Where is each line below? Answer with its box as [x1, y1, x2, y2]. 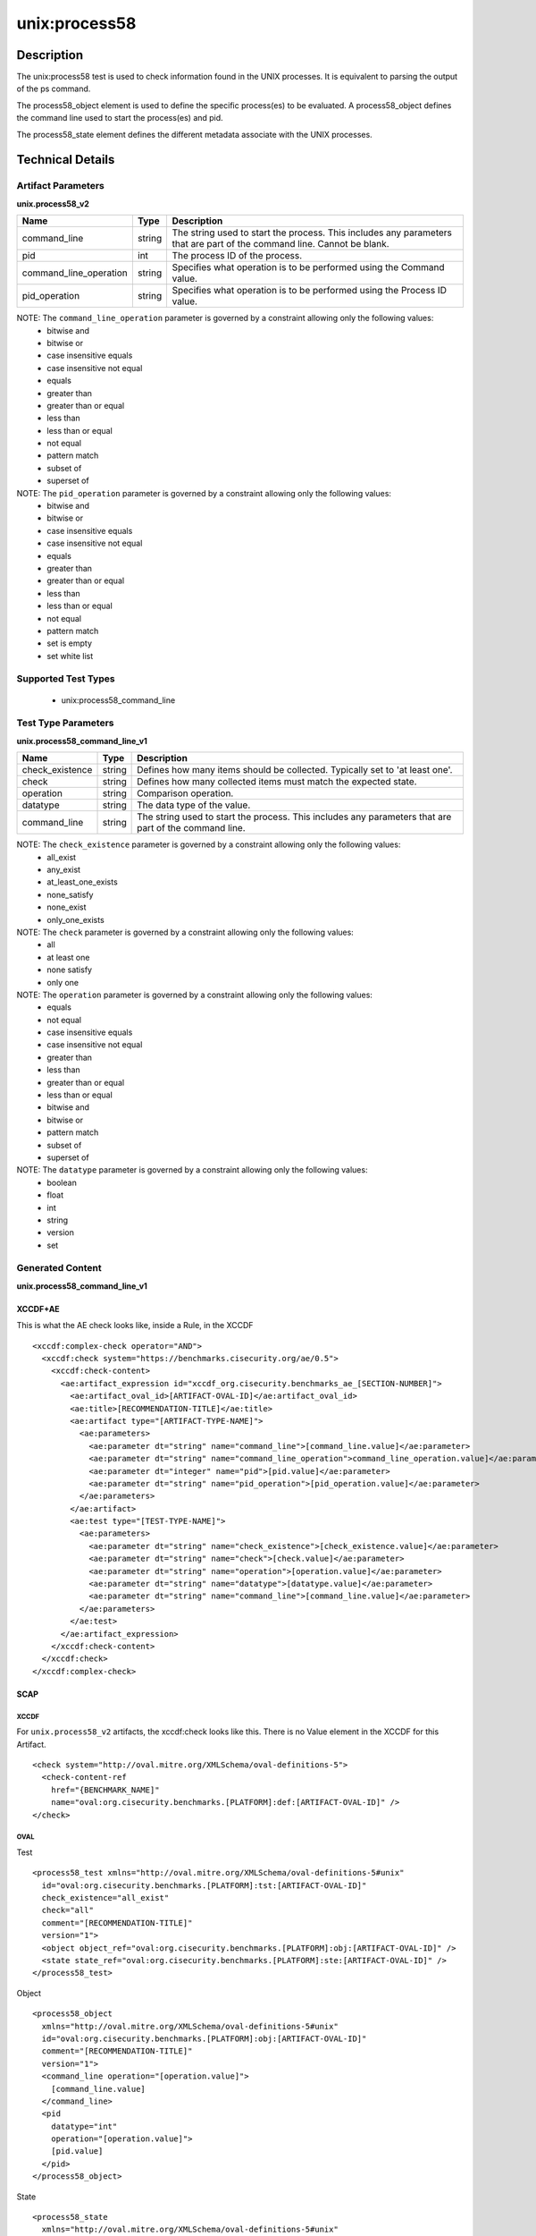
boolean [46, 1177, 78, 1188]
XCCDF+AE [16, 1303, 60, 1314]
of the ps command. [16, 83, 91, 94]
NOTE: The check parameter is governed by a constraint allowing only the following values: [16, 927, 355, 937]
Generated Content [16, 1262, 102, 1275]
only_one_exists [46, 914, 105, 925]
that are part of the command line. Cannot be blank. [172, 238, 389, 250]
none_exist [46, 902, 87, 912]
